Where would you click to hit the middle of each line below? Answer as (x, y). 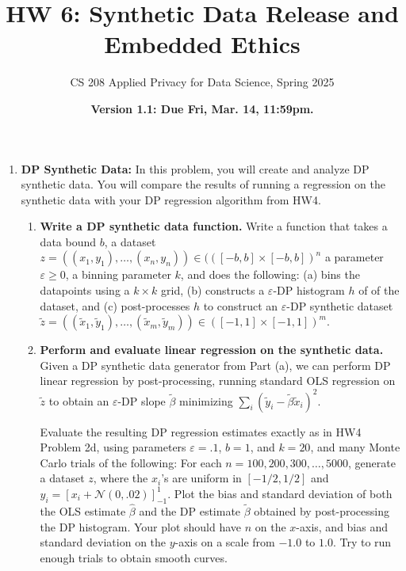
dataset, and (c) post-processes (115, 305)
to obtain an (79, 400)
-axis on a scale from (225, 542)
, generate (372, 462)
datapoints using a (85, 290)
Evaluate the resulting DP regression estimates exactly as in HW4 (201, 431)
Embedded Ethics (202, 44)
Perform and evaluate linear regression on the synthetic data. (212, 350)
